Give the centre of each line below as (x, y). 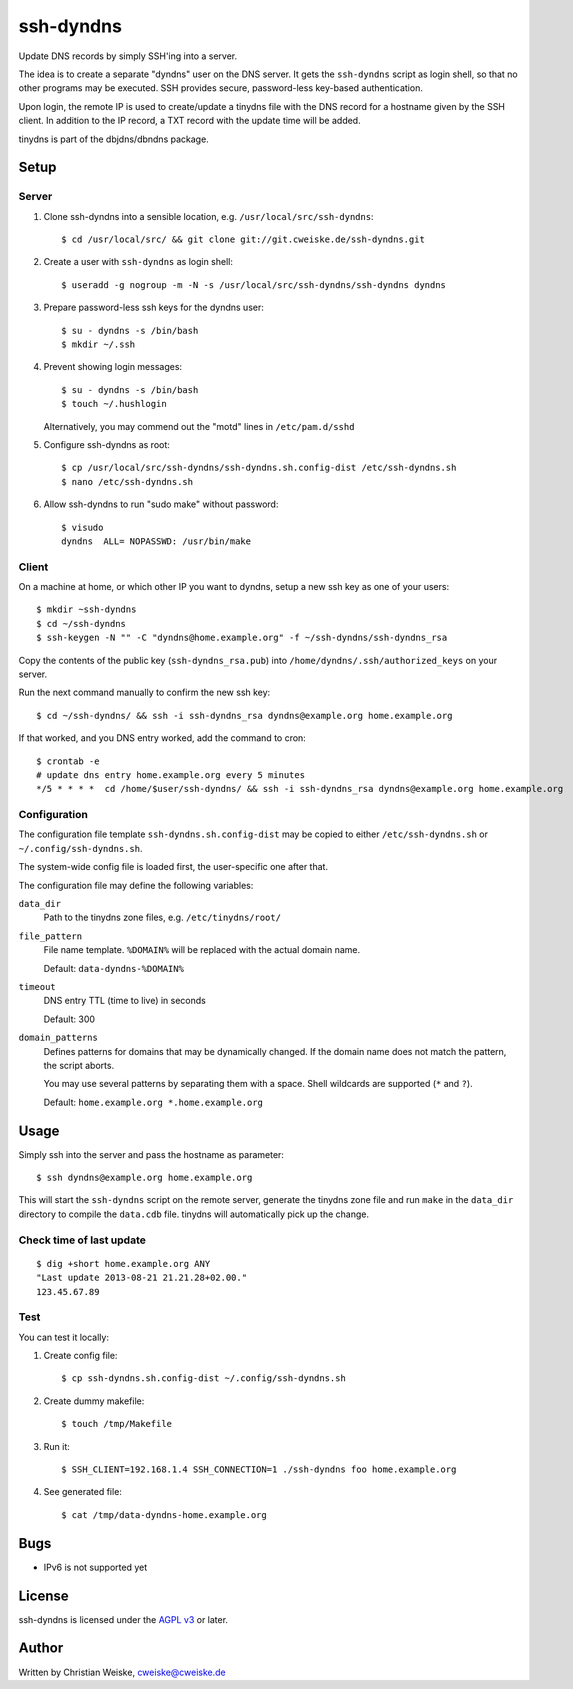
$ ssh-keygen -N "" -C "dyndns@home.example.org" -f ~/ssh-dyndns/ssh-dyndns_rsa (242, 638)
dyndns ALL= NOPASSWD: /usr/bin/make (156, 541)
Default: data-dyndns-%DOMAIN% (114, 968)
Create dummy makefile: (94, 1401)
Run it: (56, 1446)
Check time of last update (82, 1240)
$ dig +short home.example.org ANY (123, 1263)
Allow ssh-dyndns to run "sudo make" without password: (161, 504)
